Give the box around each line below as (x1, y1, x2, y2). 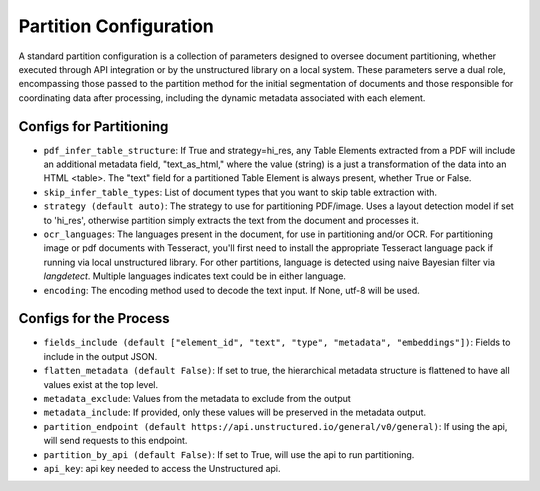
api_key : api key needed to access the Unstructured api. (43, 462, 281, 474)
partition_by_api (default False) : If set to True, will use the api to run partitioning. (43, 448, 415, 460)
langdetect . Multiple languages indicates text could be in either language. (43, 270, 347, 282)
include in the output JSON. (43, 350, 158, 362)
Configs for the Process (18, 310, 170, 327)
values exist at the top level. (43, 378, 159, 390)
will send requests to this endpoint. (43, 435, 188, 447)
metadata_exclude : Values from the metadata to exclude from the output (43, 393, 352, 404)
